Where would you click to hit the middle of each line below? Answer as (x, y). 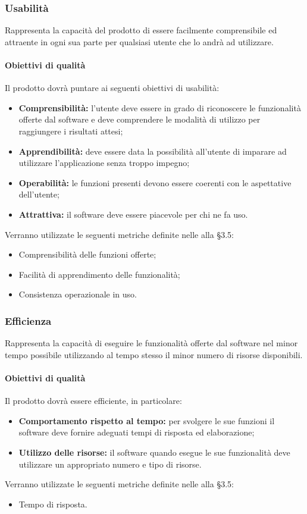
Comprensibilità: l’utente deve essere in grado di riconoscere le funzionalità (160, 107)
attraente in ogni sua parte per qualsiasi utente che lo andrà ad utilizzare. (139, 41)
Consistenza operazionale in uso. (78, 294)
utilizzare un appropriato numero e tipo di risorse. (110, 464)
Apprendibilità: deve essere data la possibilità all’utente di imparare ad (153, 151)
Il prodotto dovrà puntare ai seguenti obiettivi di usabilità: (112, 88)
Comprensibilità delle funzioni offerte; (87, 254)
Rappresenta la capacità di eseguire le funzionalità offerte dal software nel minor (151, 343)
